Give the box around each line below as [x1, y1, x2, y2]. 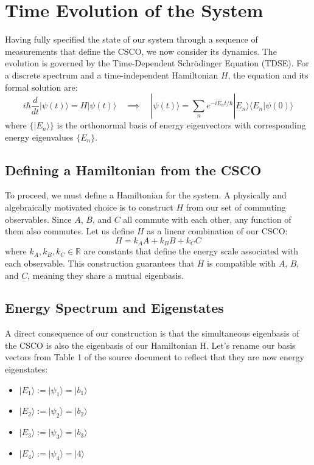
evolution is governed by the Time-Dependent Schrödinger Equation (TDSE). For [5, 57, 309, 69]
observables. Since [5, 212, 72, 225]
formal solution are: [5, 80, 78, 93]
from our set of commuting [186, 201, 286, 214]
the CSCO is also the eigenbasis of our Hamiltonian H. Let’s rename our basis [5, 338, 296, 351]
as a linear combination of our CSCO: [147, 225, 288, 237]
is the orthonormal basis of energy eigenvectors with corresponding [57, 119, 306, 131]
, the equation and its [228, 68, 309, 81]
